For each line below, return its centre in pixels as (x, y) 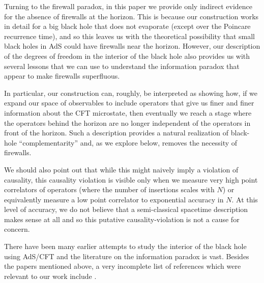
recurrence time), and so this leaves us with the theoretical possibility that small (129, 36)
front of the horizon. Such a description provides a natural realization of (116, 133)
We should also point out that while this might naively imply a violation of (121, 169)
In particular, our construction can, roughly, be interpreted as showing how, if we (131, 93)
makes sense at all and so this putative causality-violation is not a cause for (122, 219)
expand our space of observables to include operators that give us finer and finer (129, 103)
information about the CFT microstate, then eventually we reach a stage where (128, 112)
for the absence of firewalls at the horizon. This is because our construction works (131, 16)
